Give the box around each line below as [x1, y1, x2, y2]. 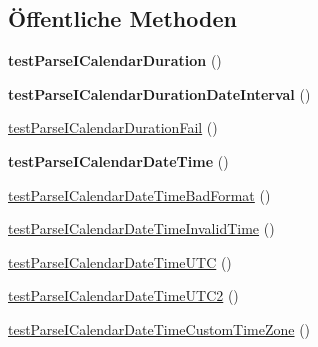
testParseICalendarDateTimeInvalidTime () [8, 218, 275, 239]
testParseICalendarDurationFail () [8, 117, 218, 138]
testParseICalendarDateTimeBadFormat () [8, 184, 271, 205]
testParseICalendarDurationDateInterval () [8, 83, 311, 104]
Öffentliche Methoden [8, 3, 237, 34]
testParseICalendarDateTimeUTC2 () [8, 285, 239, 306]
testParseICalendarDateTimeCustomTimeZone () [8, 318, 311, 339]
